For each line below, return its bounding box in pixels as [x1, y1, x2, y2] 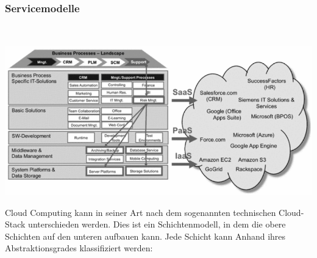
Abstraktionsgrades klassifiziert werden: [5, 242, 153, 254]
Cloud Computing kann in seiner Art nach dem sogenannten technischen [5, 206, 276, 218]
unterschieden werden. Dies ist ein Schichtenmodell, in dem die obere [28, 218, 286, 231]
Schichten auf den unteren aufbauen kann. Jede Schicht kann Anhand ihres [5, 229, 286, 242]
